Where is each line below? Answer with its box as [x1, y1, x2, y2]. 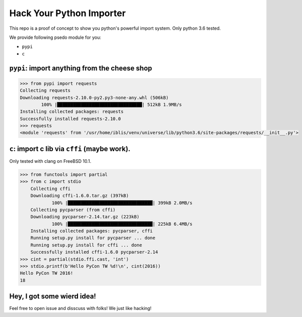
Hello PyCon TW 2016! [20, 270, 73, 276]
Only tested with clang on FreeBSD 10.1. [9, 158, 92, 164]
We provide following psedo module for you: [9, 34, 102, 40]
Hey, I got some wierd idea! [9, 292, 97, 301]
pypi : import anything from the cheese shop [9, 64, 153, 73]
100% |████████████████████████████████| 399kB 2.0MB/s [51, 200, 193, 206]
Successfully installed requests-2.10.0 [20, 116, 121, 121]
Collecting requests [20, 88, 70, 93]
